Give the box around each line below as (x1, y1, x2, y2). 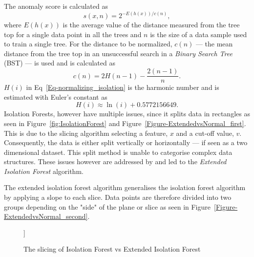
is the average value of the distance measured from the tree (63, 20, 240, 30)
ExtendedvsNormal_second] (4, 211, 88, 221)
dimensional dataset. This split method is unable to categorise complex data (4, 147, 233, 157)
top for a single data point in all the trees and (4, 29, 142, 39)
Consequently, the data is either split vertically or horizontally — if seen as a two (4, 137, 248, 148)
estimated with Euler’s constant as (4, 91, 107, 102)
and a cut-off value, (176, 128, 234, 138)
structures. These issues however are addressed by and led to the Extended (4, 156, 227, 167)
